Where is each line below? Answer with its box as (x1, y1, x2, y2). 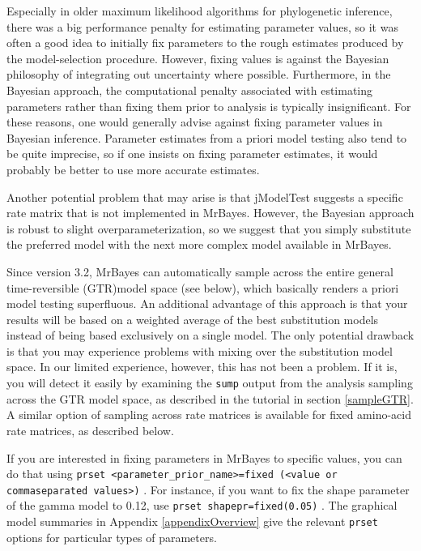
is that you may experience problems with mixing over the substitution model (6, 342, 393, 359)
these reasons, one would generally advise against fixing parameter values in (6, 113, 383, 130)
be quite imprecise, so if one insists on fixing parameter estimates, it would (6, 145, 378, 162)
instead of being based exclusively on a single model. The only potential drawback (6, 327, 415, 344)
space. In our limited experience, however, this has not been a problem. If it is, (6, 358, 398, 375)
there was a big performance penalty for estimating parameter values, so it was (6, 18, 398, 35)
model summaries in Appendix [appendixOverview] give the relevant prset (6, 513, 378, 530)
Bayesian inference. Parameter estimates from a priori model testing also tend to (6, 129, 407, 146)
